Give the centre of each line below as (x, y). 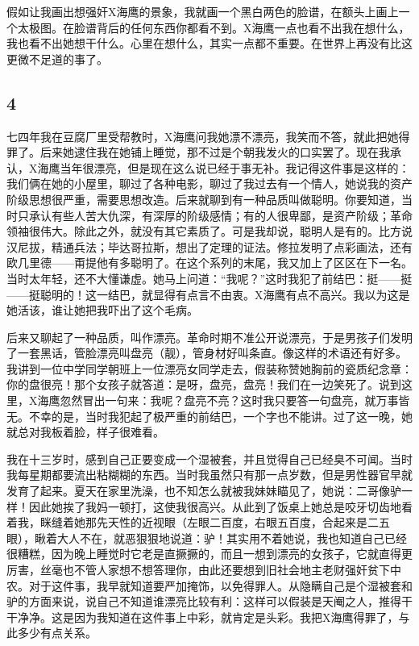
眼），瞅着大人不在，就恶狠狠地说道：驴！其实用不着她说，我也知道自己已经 (207, 538)
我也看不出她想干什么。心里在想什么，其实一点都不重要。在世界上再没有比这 (209, 43)
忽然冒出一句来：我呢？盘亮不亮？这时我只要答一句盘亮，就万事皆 (235, 400)
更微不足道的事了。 (57, 58)
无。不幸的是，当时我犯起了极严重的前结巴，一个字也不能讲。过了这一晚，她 (209, 416)
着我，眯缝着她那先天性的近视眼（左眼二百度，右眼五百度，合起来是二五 (198, 522)
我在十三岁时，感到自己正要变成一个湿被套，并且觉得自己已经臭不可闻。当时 (209, 458)
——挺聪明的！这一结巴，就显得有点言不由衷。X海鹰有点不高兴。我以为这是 (208, 294)
